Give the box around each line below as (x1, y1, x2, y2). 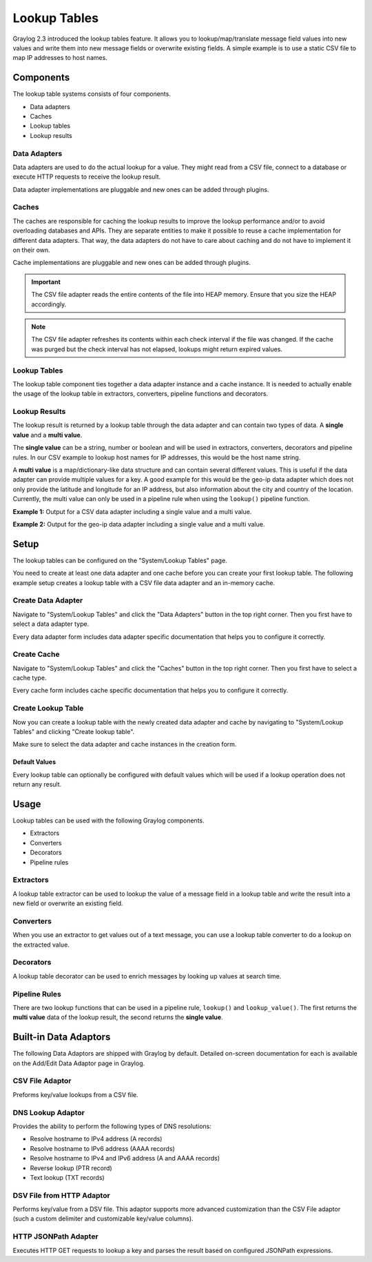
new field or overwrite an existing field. (12, 899, 123, 907)
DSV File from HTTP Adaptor (12, 1190, 110, 1200)
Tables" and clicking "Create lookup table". (12, 728, 135, 736)
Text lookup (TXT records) (30, 1173, 105, 1181)
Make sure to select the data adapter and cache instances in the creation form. (12, 740, 237, 749)
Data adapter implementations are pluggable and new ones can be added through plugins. (12, 185, 269, 193)
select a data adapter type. (12, 620, 90, 628)
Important (31, 277, 61, 286)
